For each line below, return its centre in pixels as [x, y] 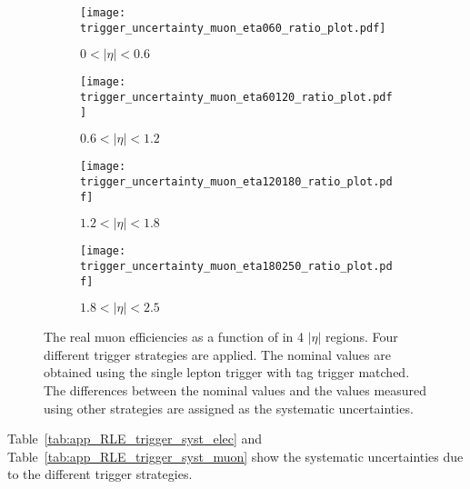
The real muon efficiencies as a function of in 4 [174, 337]
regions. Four [362, 337]
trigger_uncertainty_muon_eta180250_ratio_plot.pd [236, 266]
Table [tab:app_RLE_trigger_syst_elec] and [135, 439]
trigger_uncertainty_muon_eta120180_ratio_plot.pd [236, 181]
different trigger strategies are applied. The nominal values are [217, 354]
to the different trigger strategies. [100, 474]
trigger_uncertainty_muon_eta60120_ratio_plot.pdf [236, 97]
